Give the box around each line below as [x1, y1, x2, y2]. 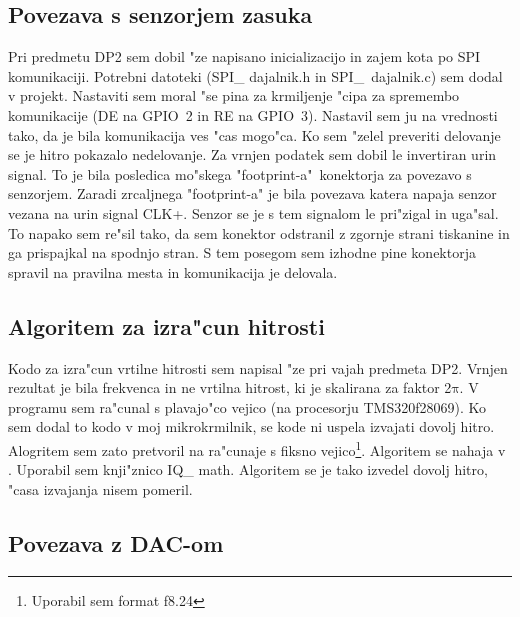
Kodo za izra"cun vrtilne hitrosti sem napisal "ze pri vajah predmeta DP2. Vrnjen [8, 357, 508, 378]
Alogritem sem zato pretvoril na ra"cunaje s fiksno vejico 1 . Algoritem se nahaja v [8, 436, 506, 460]
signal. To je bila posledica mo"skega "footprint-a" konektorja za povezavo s [8, 163, 472, 184]
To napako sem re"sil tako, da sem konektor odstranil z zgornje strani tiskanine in [8, 222, 510, 243]
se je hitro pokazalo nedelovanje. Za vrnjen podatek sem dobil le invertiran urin [8, 144, 497, 165]
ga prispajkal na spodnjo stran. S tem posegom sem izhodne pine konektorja [8, 242, 476, 263]
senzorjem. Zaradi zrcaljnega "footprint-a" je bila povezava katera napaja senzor [8, 183, 497, 204]
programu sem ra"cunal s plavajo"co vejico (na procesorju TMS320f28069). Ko [8, 396, 486, 417]
